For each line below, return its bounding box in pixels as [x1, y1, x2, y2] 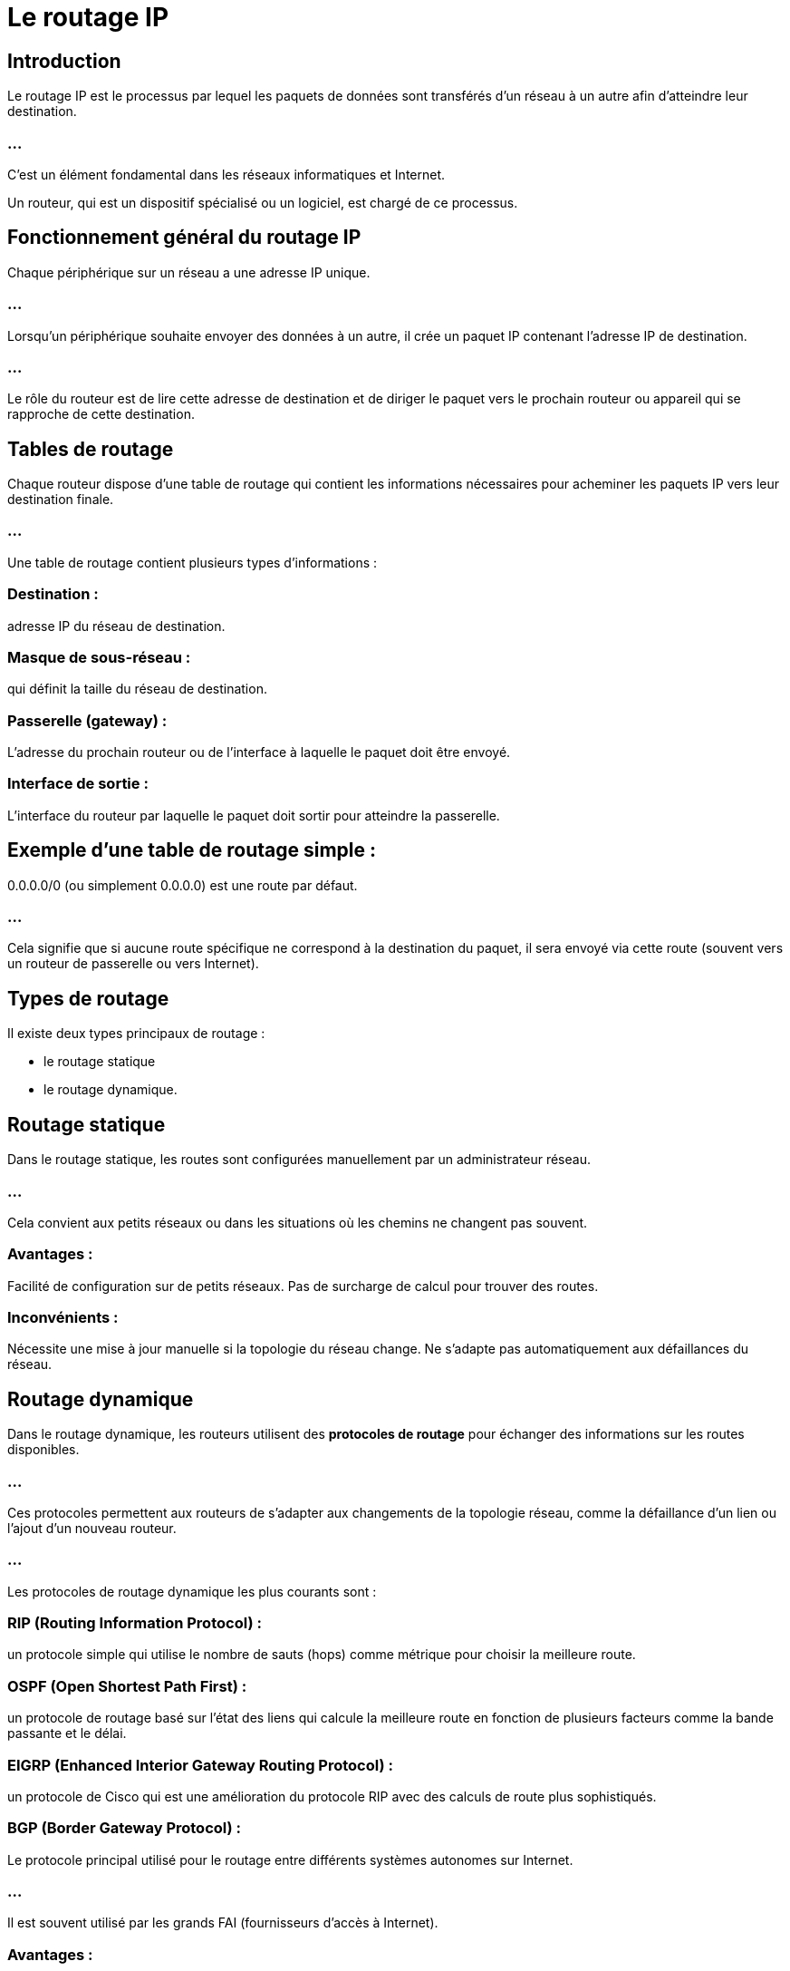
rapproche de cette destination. [7, 406, 195, 422]
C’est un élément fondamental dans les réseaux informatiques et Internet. [7, 166, 446, 182]
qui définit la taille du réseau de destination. [7, 681, 267, 697]
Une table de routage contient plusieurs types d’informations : [7, 554, 378, 570]
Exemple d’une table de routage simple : [7, 839, 377, 862]
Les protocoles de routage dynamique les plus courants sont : [7, 1583, 377, 1599]
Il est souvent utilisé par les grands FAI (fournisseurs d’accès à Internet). [7, 1915, 438, 1931]
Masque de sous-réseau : [7, 647, 191, 666]
